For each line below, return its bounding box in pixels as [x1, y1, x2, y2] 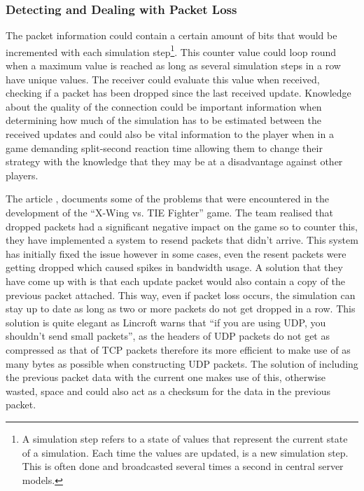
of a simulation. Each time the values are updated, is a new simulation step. [22, 445, 349, 459]
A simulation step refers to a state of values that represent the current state [22, 431, 348, 445]
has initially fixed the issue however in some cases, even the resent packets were [6, 246, 346, 261]
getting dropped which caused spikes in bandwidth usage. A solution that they [6, 260, 343, 275]
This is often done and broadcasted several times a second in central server [22, 459, 344, 473]
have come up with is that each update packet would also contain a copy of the [6, 273, 346, 288]
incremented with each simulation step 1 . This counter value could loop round [6, 42, 337, 59]
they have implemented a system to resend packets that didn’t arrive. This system [6, 233, 358, 247]
